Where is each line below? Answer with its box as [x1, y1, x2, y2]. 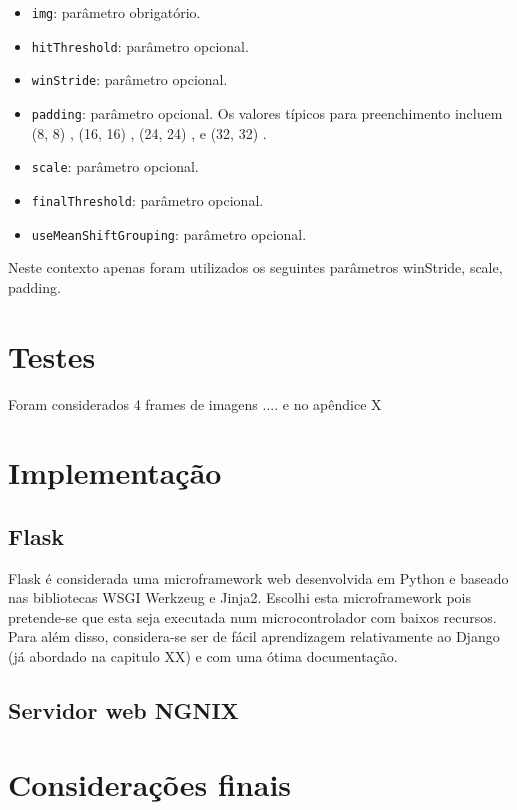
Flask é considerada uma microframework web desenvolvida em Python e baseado [8, 567, 509, 588]
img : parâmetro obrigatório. [31, 2, 201, 22]
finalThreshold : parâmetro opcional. [31, 189, 264, 210]
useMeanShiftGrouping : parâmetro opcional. [31, 223, 307, 244]
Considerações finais [8, 763, 292, 804]
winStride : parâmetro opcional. [31, 69, 228, 90]
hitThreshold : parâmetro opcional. [31, 35, 249, 56]
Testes [8, 335, 96, 376]
